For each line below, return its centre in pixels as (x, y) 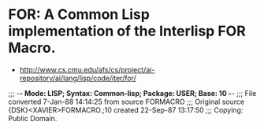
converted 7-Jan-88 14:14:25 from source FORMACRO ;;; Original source (126, 101)
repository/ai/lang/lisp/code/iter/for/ (78, 78)
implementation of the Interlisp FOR (127, 31)
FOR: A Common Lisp (79, 15)
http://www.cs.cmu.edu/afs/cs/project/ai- (87, 69)
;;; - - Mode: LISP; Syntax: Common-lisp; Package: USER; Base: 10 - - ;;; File (132, 93)
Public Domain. (33, 118)
